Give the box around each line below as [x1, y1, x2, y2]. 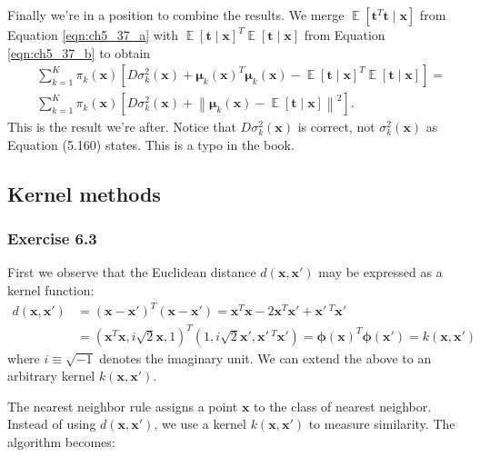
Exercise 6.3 [7, 227, 97, 250]
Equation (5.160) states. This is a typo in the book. [7, 134, 295, 154]
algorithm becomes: [7, 432, 115, 452]
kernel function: [7, 281, 95, 300]
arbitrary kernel [7, 366, 95, 385]
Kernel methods [7, 179, 161, 207]
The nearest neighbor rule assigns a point [7, 396, 238, 415]
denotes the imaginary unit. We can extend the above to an [99, 348, 432, 367]
